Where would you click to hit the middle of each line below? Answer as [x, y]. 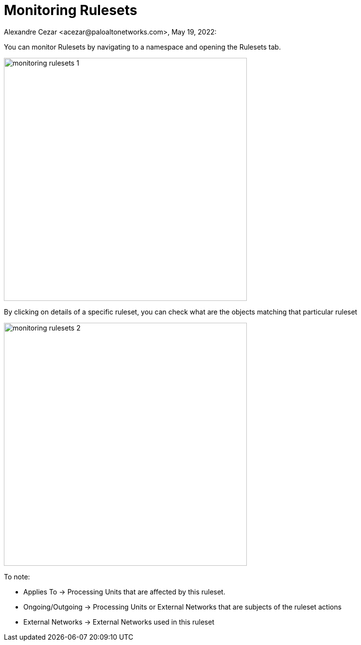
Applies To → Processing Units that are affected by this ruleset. [124, 592]
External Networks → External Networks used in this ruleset [119, 622]
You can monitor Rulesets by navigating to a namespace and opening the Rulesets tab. [142, 47]
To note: [17, 576]
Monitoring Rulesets [71, 10]
